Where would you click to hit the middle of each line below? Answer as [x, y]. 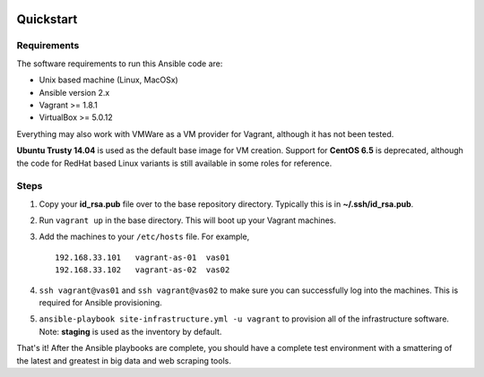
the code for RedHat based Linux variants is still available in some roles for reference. [174, 163]
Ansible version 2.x [74, 92]
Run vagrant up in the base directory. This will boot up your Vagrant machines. [187, 220]
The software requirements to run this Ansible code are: [120, 64]
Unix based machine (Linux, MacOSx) [108, 80]
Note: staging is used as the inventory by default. [130, 331]
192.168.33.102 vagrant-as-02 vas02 [143, 270]
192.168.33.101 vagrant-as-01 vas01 [143, 257]
